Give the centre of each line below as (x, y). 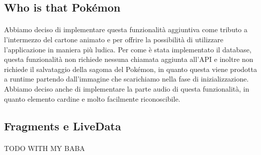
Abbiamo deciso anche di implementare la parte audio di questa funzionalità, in (127, 88)
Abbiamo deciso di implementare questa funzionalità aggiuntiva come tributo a (126, 29)
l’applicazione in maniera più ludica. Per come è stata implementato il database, (128, 49)
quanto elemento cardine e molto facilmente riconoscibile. (92, 98)
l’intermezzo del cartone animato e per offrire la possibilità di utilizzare (114, 39)
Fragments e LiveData (63, 126)
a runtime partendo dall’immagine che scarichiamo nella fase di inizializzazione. (126, 79)
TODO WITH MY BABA (45, 148)
